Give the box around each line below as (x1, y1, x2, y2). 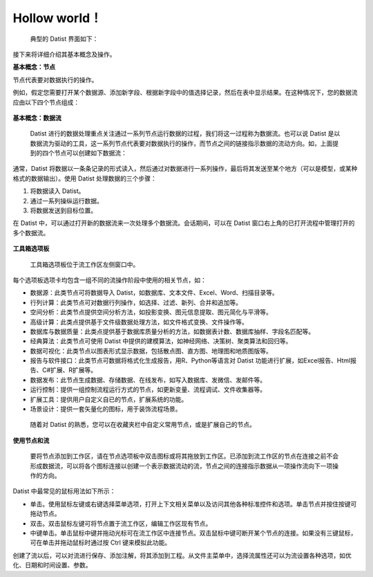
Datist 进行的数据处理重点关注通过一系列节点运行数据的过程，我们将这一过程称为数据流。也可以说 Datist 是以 (30, 129, 341, 138)
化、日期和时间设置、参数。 (12, 561, 92, 569)
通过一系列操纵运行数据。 (30, 196, 103, 205)
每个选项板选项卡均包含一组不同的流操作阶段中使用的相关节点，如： (12, 275, 207, 284)
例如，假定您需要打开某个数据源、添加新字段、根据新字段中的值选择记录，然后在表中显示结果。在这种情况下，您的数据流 (12, 89, 358, 97)
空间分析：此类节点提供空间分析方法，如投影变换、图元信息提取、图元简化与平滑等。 (30, 308, 272, 316)
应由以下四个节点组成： (12, 98, 79, 107)
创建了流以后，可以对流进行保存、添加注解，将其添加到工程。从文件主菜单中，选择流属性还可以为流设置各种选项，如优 (12, 551, 352, 560)
